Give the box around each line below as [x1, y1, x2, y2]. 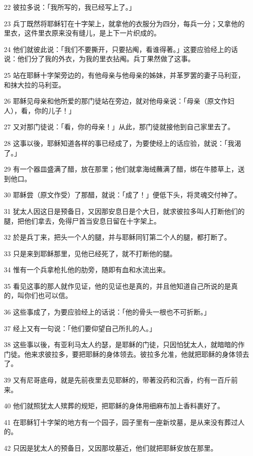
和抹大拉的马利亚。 [4, 79, 65, 89]
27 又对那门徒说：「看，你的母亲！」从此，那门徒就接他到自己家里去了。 [4, 122, 235, 132]
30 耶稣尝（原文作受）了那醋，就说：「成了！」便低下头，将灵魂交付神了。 [4, 190, 241, 200]
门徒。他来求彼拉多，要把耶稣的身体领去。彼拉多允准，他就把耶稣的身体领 [4, 349, 242, 359]
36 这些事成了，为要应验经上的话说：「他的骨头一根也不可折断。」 [4, 307, 211, 317]
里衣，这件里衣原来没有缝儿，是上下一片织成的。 [4, 28, 161, 38]
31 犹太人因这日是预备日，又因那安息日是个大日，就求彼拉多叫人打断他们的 [4, 206, 245, 216]
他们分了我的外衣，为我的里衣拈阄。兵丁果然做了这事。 [17, 53, 195, 64]
